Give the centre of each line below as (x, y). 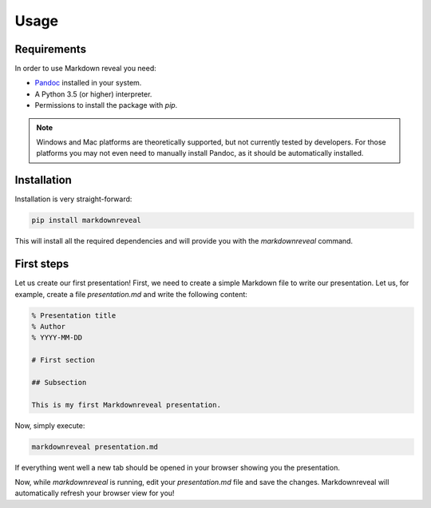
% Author (49, 326)
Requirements (51, 49)
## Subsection (59, 382)
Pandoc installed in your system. (88, 83)
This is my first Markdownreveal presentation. (126, 405)
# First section (63, 360)
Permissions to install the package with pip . (106, 105)
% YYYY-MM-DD (57, 338)
